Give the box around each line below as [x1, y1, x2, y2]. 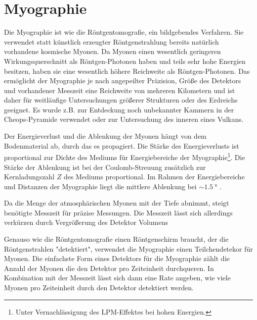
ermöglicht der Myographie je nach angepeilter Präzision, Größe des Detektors [4, 75, 241, 86]
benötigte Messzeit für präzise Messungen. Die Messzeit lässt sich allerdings [4, 207, 233, 217]
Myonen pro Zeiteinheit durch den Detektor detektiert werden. [4, 282, 194, 293]
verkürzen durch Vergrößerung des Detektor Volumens [4, 217, 168, 227]
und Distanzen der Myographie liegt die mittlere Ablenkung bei [4, 181, 197, 191]
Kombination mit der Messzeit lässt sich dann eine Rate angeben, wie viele [4, 272, 231, 283]
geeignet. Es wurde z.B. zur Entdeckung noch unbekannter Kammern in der [4, 104, 234, 114]
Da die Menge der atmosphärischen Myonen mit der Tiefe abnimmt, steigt [4, 198, 229, 208]
